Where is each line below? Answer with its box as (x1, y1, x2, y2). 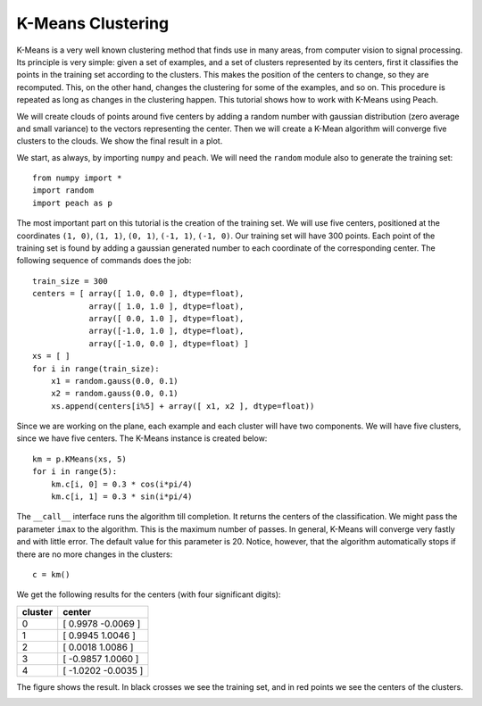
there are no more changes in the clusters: (16, 549, 173, 560)
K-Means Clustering (16, 13, 170, 33)
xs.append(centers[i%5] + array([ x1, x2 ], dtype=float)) (50, 401, 315, 411)
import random (32, 186, 94, 195)
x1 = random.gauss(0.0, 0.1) (50, 376, 179, 386)
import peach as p (32, 197, 113, 208)
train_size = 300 (32, 276, 108, 286)
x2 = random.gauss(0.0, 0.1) (50, 388, 179, 399)
